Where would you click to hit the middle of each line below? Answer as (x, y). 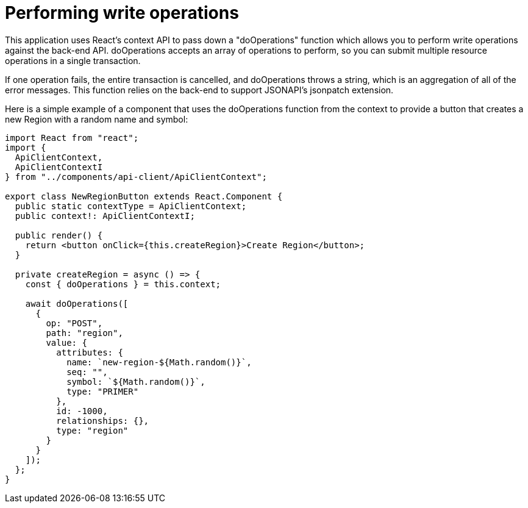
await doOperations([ (77, 303)
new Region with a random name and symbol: (97, 119)
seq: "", (87, 372)
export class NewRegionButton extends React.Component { (144, 196)
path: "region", (84, 333)
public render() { (59, 235)
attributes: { (90, 352)
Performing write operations (122, 13)
